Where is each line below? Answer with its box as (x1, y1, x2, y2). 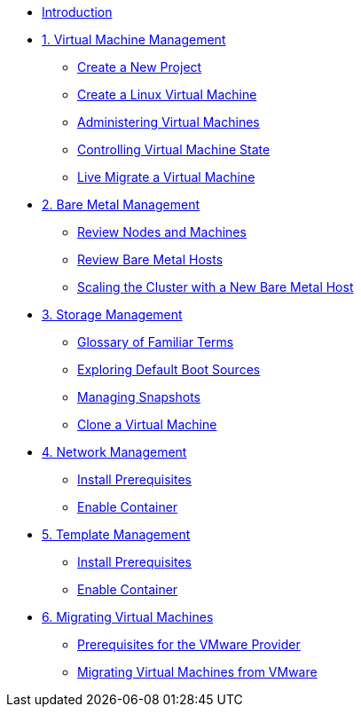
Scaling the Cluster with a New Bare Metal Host (77, 279, 354, 294)
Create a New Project (77, 59, 202, 75)
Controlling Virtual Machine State (77, 142, 271, 157)
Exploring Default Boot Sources (77, 362, 261, 377)
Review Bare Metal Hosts (77, 252, 224, 267)
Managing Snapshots (77, 389, 200, 404)
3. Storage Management (42, 307, 183, 322)
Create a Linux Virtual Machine (77, 87, 257, 102)
